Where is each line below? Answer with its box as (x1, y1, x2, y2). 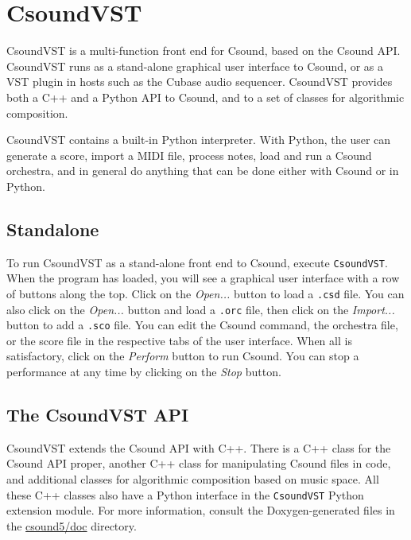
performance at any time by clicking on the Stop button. (6, 363, 281, 380)
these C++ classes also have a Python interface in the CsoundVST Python (6, 486, 364, 503)
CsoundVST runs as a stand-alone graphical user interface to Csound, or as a (6, 57, 384, 74)
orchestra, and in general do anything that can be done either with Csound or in (6, 162, 399, 179)
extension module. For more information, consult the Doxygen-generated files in (6, 502, 395, 519)
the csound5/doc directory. (6, 517, 137, 534)
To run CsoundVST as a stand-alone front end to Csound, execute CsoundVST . (6, 254, 388, 270)
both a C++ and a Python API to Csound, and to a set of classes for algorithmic (6, 88, 405, 105)
